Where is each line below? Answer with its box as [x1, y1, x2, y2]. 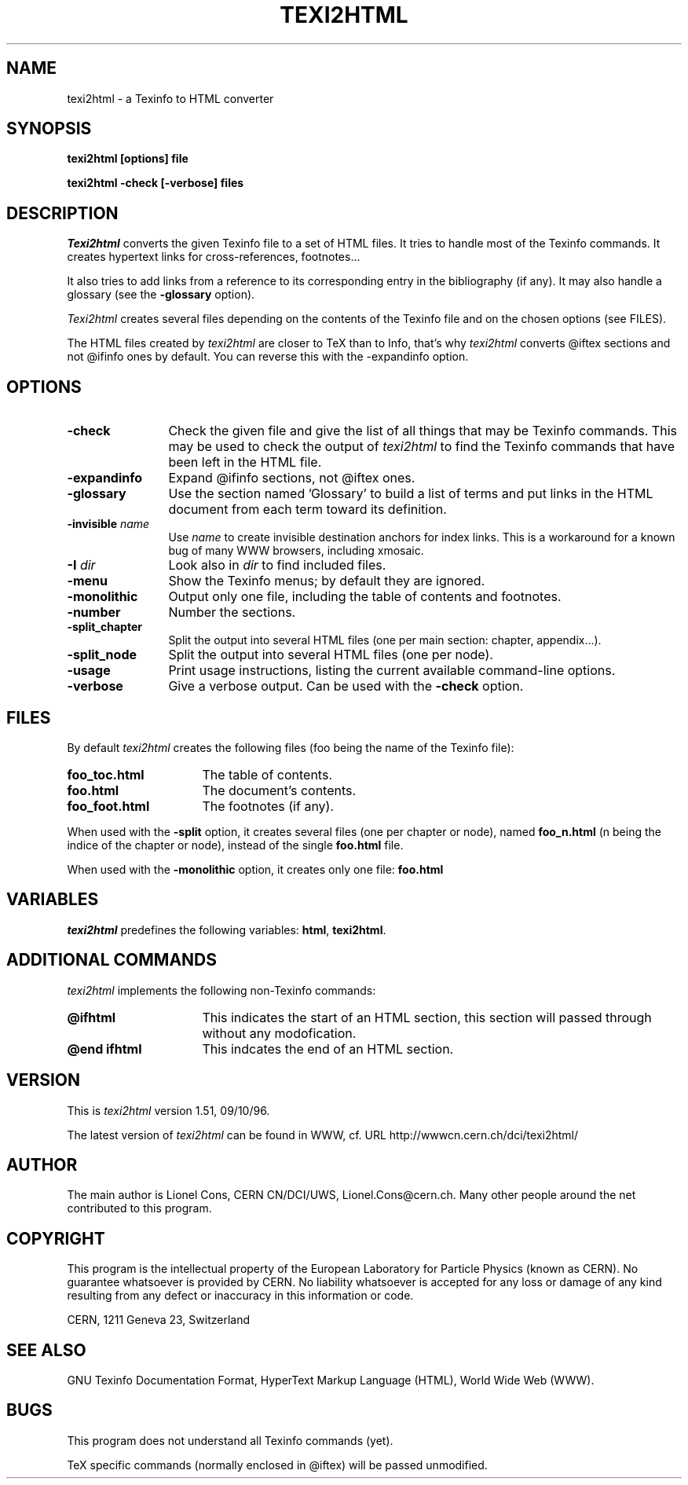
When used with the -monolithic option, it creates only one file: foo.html [67, 862, 444, 876]
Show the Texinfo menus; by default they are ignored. [168, 573, 485, 589]
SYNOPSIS [6, 119, 92, 139]
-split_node [67, 647, 137, 663]
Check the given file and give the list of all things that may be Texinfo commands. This [168, 423, 677, 439]
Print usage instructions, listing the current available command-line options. [168, 662, 616, 679]
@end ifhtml [67, 1040, 142, 1057]
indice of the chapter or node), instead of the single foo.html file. [67, 838, 404, 852]
